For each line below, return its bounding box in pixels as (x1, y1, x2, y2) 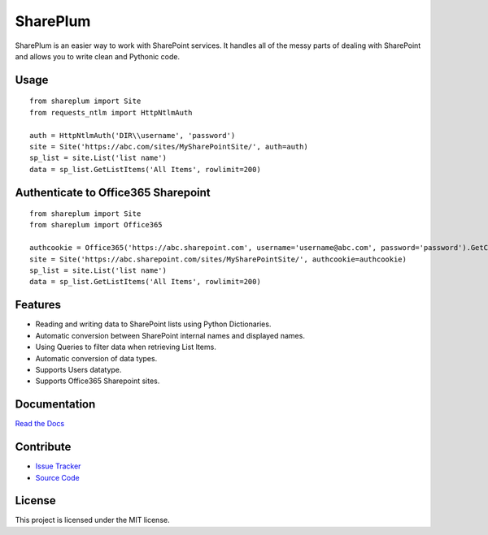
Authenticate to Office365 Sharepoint (15, 185, 211, 199)
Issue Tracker (35, 461, 81, 471)
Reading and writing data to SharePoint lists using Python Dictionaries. (35, 319, 272, 329)
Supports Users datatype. (35, 365, 122, 374)
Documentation (15, 398, 96, 412)
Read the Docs (15, 419, 65, 429)
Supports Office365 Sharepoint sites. (35, 376, 160, 386)
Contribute (15, 440, 72, 454)
